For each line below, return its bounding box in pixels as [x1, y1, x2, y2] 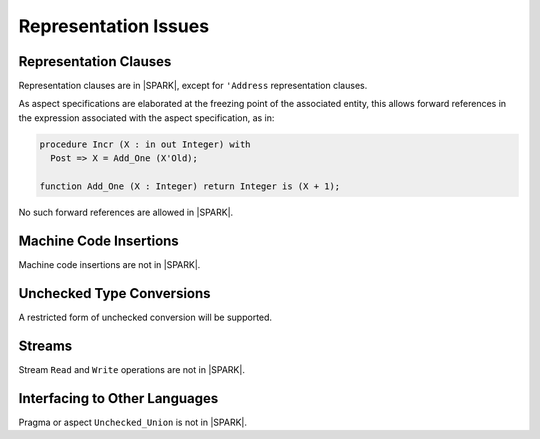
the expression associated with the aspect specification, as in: [18, 111, 275, 124]
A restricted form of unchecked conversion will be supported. [18, 311, 273, 323]
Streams [18, 337, 73, 354]
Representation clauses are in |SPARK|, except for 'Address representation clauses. [18, 80, 368, 92]
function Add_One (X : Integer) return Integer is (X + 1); [39, 181, 341, 192]
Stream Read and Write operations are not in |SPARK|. [18, 363, 245, 375]
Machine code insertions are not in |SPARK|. [18, 258, 201, 270]
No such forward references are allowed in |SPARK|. [18, 206, 234, 218]
